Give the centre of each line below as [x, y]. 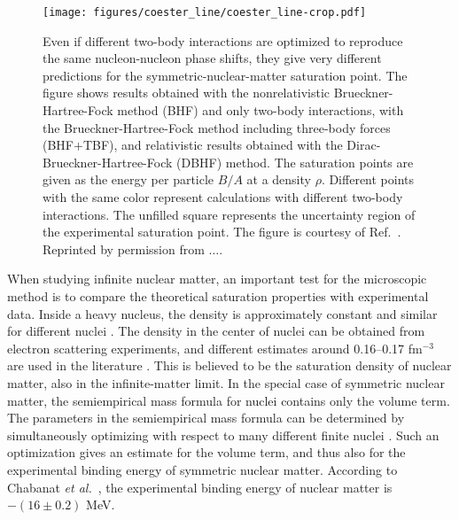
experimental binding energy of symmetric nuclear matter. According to [202, 469]
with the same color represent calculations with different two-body [223, 197]
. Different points [368, 179]
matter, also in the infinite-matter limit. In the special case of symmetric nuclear [226, 382]
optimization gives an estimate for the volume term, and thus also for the [206, 452]
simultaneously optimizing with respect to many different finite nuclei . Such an [223, 435]
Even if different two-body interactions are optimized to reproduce [223, 40]
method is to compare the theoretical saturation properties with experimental [218, 295]
